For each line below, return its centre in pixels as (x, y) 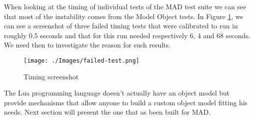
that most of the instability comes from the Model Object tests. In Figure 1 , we (124, 16)
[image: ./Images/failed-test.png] (82, 60)
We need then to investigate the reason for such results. (87, 45)
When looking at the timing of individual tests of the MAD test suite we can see (125, 6)
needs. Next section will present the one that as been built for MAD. (107, 112)
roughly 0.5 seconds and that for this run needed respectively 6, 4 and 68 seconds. (127, 35)
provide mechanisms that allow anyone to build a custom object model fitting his (126, 102)
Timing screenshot (51, 76)
